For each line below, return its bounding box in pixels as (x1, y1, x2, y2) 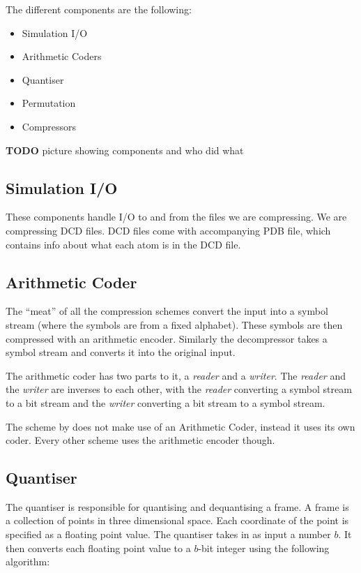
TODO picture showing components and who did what (6, 142, 244, 157)
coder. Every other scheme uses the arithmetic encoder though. (6, 433, 275, 447)
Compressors (22, 119, 77, 133)
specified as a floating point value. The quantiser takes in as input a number (6, 527, 331, 542)
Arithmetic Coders (22, 49, 102, 64)
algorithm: (6, 554, 50, 569)
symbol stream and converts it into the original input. (6, 345, 236, 359)
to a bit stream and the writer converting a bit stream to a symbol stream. (6, 395, 325, 410)
